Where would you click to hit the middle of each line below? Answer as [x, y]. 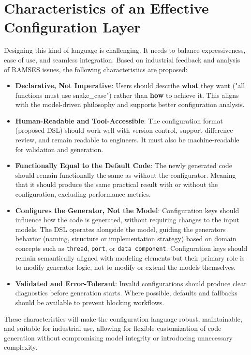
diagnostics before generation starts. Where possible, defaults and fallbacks [126, 293]
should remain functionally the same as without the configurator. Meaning [125, 175]
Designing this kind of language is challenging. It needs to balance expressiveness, [125, 50]
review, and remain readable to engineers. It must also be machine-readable [127, 140]
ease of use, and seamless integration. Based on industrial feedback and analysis [122, 59]
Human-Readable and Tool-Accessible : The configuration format [119, 120]
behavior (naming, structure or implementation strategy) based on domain [126, 239]
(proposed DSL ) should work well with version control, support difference [124, 130]
